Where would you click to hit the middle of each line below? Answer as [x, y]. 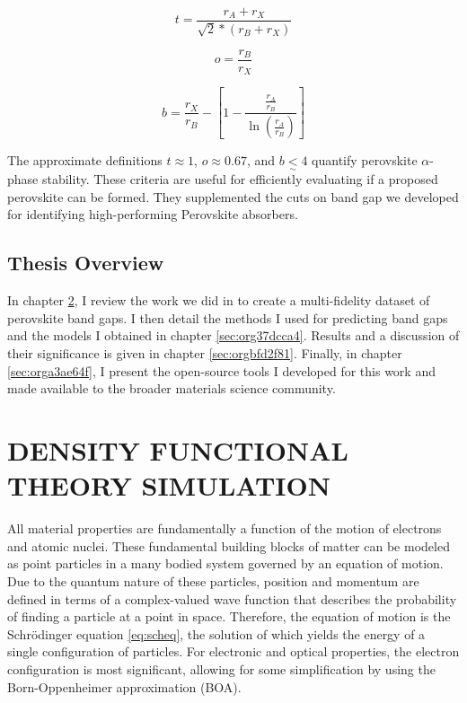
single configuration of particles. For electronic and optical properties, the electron [233, 651]
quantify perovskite [365, 160]
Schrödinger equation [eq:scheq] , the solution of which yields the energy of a [216, 633]
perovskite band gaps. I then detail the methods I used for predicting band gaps [228, 317]
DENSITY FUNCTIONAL [178, 450]
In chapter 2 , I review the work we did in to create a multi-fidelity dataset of [219, 300]
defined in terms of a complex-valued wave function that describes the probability [232, 598]
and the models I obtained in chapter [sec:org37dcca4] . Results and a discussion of [233, 335]
